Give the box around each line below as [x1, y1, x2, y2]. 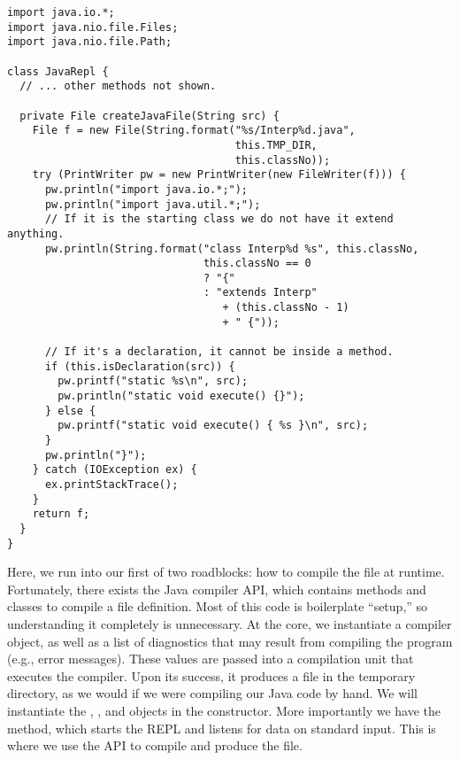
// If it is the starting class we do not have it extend [44, 213, 394, 226]
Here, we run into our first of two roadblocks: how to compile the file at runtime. [7, 562, 445, 581]
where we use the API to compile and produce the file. [7, 736, 303, 755]
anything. [7, 227, 65, 240]
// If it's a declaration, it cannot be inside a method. [44, 345, 394, 359]
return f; [32, 508, 90, 521]
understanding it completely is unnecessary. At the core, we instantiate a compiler [7, 615, 452, 633]
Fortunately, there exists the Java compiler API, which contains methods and [7, 579, 426, 598]
